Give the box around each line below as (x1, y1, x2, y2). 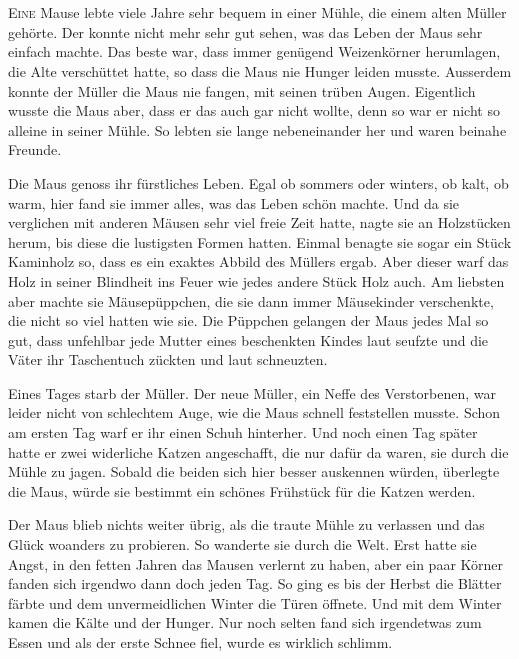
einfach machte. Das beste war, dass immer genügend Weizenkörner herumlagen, (8, 41, 501, 62)
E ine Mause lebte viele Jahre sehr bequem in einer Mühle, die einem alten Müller (8, 2, 507, 23)
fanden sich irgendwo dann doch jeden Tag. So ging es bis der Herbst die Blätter (8, 573, 502, 594)
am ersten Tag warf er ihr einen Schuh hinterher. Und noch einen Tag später (8, 422, 478, 443)
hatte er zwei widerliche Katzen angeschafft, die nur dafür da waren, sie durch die (8, 441, 509, 462)
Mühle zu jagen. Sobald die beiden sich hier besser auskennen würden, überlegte (8, 461, 500, 482)
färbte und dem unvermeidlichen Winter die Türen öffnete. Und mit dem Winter (8, 592, 502, 613)
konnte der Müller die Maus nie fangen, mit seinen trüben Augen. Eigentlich (8, 80, 476, 101)
